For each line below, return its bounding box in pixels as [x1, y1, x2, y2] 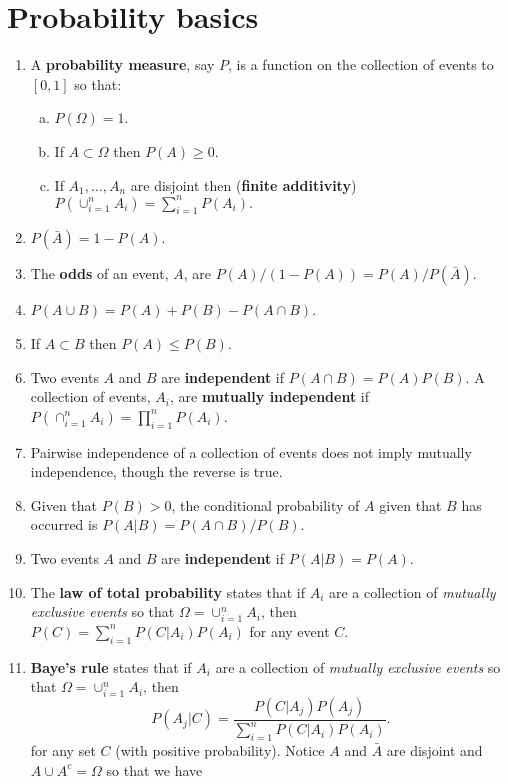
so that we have [106, 759, 203, 780]
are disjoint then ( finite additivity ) [130, 174, 357, 195]
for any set [30, 740, 96, 761]
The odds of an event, [30, 263, 169, 284]
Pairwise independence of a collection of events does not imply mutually [30, 441, 472, 462]
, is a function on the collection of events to [228, 54, 494, 75]
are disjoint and [386, 740, 483, 761]
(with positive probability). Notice [115, 740, 325, 761]
